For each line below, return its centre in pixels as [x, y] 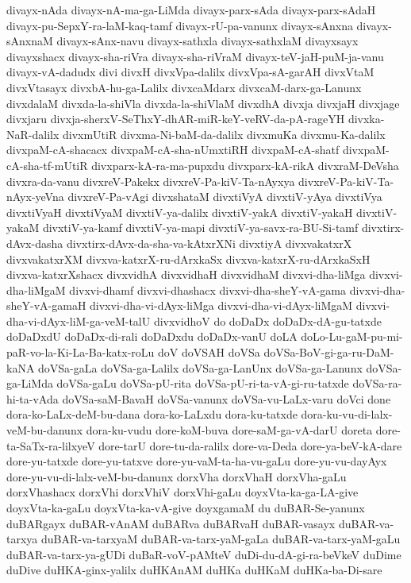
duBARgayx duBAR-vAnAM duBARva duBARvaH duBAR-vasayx [171, 523]
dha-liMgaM [36, 290]
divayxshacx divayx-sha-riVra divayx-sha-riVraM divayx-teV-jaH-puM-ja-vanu [195, 56]
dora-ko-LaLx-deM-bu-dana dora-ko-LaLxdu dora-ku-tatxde [152, 414]
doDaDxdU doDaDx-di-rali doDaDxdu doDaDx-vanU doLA [152, 336]
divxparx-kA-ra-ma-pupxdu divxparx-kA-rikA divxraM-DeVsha [245, 165]
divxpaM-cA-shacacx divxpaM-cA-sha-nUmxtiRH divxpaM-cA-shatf [173, 150]
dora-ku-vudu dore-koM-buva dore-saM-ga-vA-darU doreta [229, 430]
